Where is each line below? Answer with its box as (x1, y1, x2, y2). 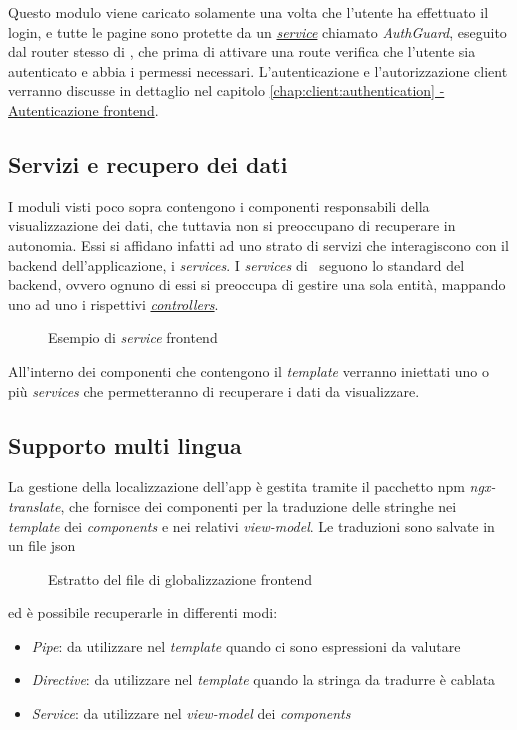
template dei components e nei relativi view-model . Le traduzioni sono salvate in (8, 515, 495, 536)
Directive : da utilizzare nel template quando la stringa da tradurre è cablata (31, 669, 496, 690)
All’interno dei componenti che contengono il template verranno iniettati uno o (8, 360, 490, 381)
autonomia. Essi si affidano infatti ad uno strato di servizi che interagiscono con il (8, 234, 509, 255)
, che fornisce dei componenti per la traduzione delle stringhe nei (60, 495, 457, 516)
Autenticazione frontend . (8, 99, 159, 120)
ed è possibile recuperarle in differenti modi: (8, 602, 278, 623)
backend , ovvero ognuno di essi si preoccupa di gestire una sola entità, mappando (8, 274, 506, 295)
